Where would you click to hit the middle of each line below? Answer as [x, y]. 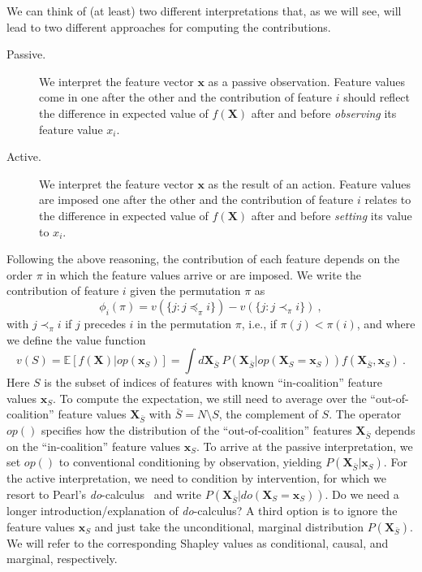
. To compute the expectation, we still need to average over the [209, 398]
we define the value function [76, 339]
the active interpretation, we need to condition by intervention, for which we [196, 478]
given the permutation [185, 290]
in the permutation [185, 323]
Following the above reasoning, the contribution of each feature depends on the [203, 259]
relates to [388, 199]
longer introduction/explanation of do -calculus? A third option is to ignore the [202, 510]
